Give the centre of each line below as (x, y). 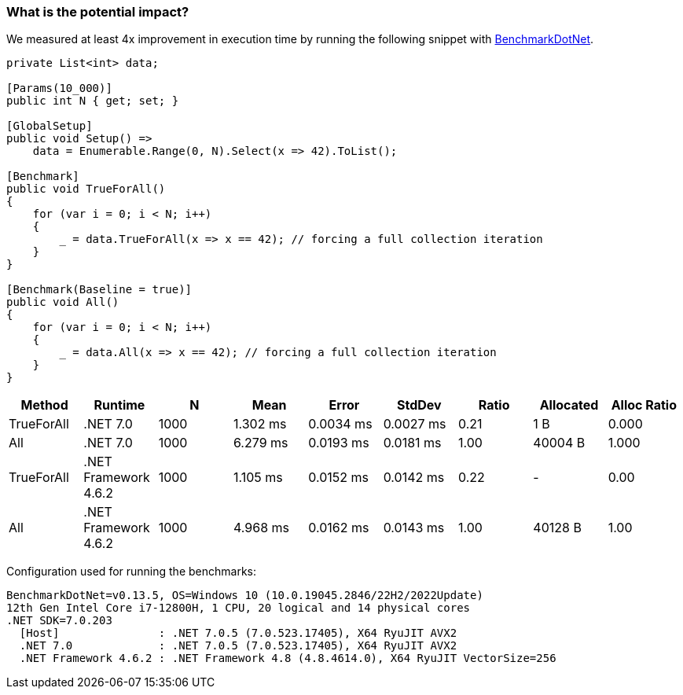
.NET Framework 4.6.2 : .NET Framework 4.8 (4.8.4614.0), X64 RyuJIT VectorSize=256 (288, 658)
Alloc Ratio (644, 405)
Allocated (569, 405)
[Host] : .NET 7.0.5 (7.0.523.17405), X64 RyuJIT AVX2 (238, 633)
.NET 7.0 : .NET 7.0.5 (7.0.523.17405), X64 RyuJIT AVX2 (238, 646)
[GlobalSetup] (50, 126)
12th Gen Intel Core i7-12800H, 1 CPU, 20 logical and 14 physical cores (239, 608)
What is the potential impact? (98, 12)
